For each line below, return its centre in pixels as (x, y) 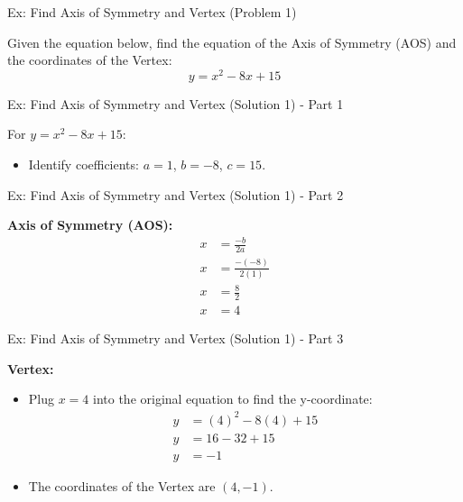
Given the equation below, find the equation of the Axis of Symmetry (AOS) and (232, 42)
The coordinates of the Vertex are (122, 485)
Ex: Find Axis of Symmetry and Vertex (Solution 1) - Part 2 (176, 194)
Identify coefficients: (83, 164)
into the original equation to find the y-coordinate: (233, 399)
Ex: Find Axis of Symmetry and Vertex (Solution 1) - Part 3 (176, 338)
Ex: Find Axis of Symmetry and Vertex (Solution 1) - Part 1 (176, 103)
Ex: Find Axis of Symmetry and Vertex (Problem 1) (152, 12)
